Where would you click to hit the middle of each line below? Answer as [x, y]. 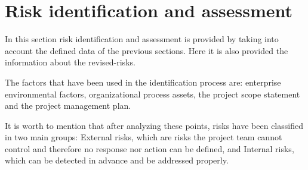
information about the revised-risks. [70, 62]
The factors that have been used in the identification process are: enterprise [143, 82]
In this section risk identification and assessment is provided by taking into [142, 39]
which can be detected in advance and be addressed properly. [117, 160]
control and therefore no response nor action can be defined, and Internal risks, [150, 148]
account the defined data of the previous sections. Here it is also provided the [147, 50]
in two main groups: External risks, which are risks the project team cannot [144, 137]
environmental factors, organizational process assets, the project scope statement [153, 94]
